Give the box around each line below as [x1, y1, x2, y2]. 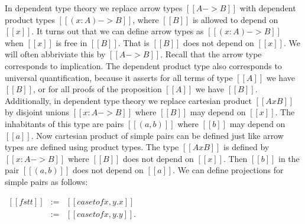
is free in [56, 36, 87, 48]
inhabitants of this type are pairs [5, 117, 124, 129]
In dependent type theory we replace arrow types [5, 2, 183, 14]
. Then [223, 152, 248, 164]
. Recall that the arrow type [160, 48, 262, 60]
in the [278, 152, 300, 164]
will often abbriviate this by [5, 48, 106, 60]
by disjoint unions [5, 106, 70, 118]
